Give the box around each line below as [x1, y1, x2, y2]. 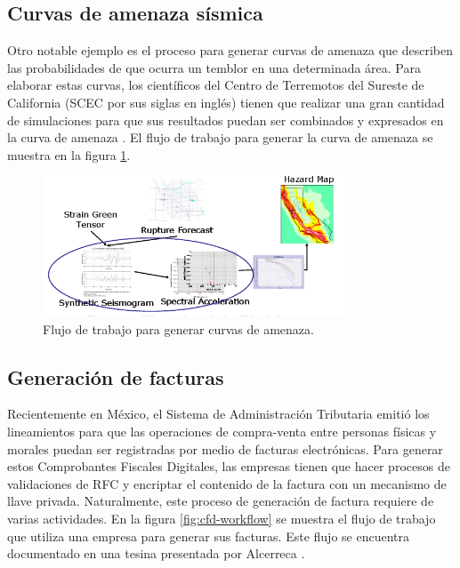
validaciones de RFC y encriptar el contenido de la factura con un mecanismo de [7, 474, 447, 492]
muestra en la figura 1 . [7, 145, 131, 164]
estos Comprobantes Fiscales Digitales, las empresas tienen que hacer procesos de [7, 457, 450, 476]
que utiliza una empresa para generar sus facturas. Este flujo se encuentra [7, 526, 409, 545]
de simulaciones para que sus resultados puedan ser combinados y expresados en [7, 110, 444, 129]
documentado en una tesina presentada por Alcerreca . [7, 544, 305, 563]
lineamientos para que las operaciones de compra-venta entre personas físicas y [7, 422, 437, 441]
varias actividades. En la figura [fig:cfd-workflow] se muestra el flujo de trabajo [7, 508, 436, 527]
